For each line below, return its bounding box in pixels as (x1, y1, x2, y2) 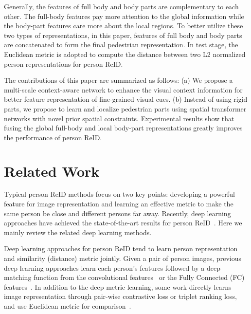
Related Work (4, 161, 100, 181)
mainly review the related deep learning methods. (4, 227, 152, 237)
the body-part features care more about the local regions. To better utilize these (4, 20, 243, 31)
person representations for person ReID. (4, 58, 123, 69)
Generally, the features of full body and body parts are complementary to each (4, 1, 239, 11)
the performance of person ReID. (4, 132, 102, 142)
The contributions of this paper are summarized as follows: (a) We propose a (4, 75, 233, 85)
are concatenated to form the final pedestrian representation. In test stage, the (4, 39, 238, 50)
